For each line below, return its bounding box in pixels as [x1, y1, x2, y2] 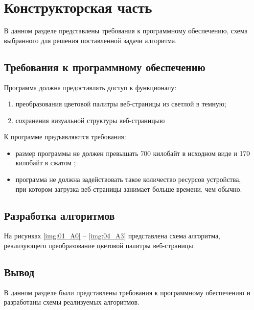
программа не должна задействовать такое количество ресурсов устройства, [15, 174, 241, 184]
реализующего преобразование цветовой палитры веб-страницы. [4, 240, 195, 251]
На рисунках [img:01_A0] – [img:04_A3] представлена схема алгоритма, [4, 231, 221, 241]
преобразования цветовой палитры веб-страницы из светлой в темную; [15, 99, 227, 109]
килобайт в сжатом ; [15, 157, 76, 168]
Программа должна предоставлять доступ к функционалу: [4, 82, 177, 92]
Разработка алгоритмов [4, 207, 115, 223]
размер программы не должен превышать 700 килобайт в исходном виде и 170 [15, 148, 250, 158]
